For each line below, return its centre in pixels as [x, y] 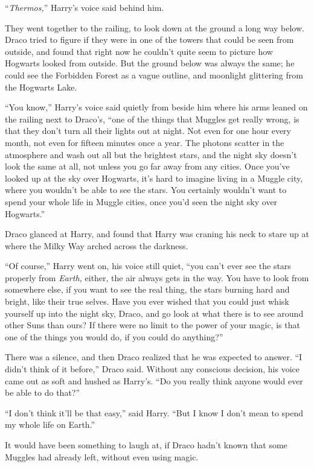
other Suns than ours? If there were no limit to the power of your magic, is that [152, 325]
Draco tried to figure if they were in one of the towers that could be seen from [149, 40]
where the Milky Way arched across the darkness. [97, 245]
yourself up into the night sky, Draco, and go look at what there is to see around [154, 313]
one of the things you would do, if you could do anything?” [114, 336]
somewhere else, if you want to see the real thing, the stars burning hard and [147, 289]
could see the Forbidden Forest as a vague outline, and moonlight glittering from [154, 75]
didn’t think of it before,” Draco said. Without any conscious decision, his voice [152, 369]
